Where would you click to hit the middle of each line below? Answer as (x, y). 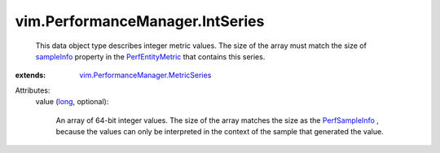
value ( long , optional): (72, 102)
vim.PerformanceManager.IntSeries (140, 21)
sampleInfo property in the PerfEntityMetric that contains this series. (150, 56)
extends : (31, 75)
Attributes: (33, 90)
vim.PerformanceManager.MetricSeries (145, 75)
